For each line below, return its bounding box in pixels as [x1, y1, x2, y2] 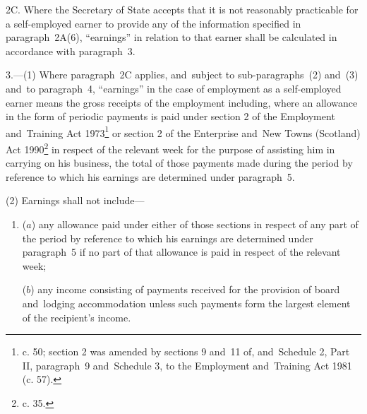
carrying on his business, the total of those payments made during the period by [6, 155, 353, 170]
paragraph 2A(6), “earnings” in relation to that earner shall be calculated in [6, 30, 337, 45]
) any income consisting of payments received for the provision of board [30, 282, 340, 297]
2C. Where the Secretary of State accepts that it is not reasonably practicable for [6, 2, 359, 16]
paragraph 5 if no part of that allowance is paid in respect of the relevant [22, 244, 341, 259]
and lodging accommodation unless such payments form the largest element [22, 296, 351, 310]
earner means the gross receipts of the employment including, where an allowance [6, 95, 358, 110]
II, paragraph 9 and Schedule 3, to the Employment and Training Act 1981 [22, 357, 352, 372]
